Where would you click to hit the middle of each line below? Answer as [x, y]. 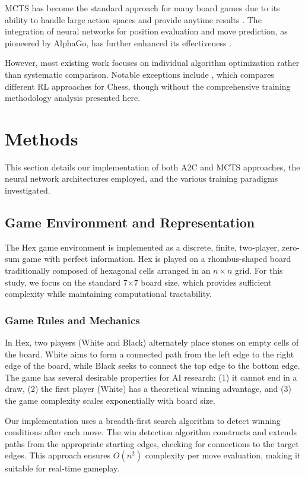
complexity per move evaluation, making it [223, 455]
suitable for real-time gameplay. [62, 468]
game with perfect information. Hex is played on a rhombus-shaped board [157, 259]
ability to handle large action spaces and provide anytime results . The [133, 19]
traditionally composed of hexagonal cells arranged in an [108, 270]
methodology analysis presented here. [73, 98]
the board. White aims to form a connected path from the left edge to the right [150, 354]
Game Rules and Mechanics [72, 320]
